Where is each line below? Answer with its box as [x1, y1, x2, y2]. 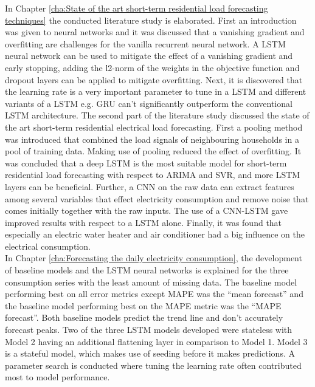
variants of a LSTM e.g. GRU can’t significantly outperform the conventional [5, 97, 292, 109]
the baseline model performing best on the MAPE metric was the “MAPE [5, 299, 282, 312]
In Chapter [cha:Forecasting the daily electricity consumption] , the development [5, 252, 302, 264]
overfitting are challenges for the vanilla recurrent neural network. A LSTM [5, 37, 286, 50]
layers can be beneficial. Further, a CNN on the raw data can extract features [5, 180, 294, 193]
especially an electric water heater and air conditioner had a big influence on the [5, 228, 305, 241]
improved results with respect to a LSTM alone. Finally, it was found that [5, 216, 282, 228]
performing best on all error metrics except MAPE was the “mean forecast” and [5, 287, 303, 300]
